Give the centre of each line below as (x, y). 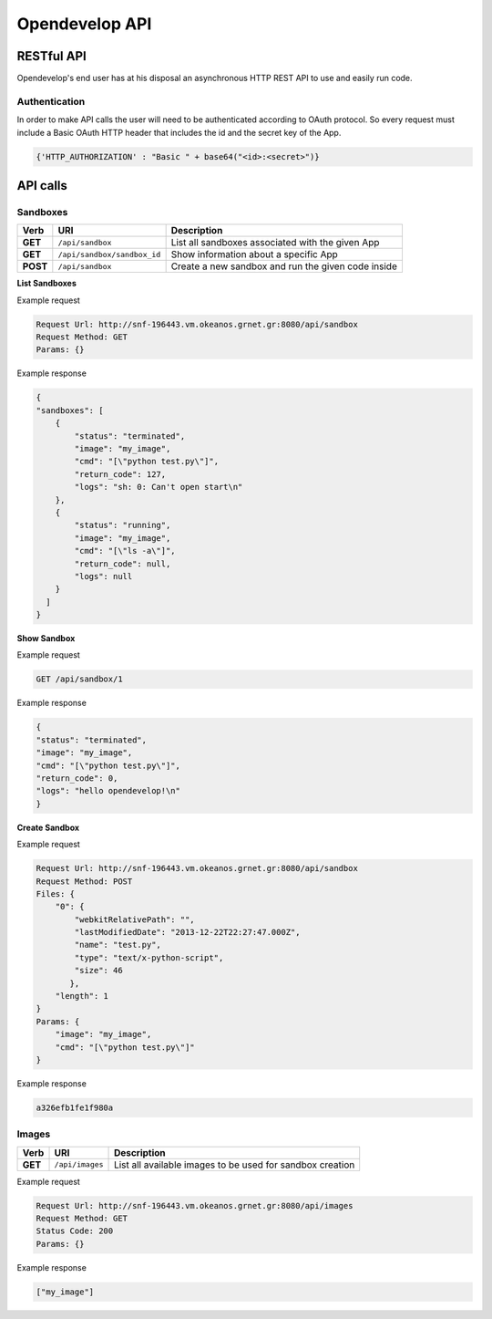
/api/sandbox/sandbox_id (109, 254)
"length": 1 (82, 996)
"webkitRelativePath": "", (134, 919)
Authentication (51, 101)
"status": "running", (123, 525)
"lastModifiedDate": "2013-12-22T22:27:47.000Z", (187, 932)
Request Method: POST (84, 881)
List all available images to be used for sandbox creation (235, 1165)
